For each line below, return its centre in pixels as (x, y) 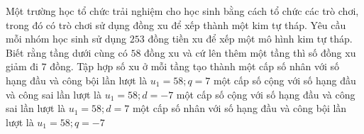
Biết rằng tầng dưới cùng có (67, 52)
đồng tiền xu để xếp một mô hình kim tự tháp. (250, 39)
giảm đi (22, 66)
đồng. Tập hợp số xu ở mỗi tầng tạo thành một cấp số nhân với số (195, 66)
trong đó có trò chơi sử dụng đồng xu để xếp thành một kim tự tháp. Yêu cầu (176, 24)
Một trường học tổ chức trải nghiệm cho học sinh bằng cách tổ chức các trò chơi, (182, 11)
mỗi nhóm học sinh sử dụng (66, 39)
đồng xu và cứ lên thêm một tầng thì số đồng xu (250, 52)
